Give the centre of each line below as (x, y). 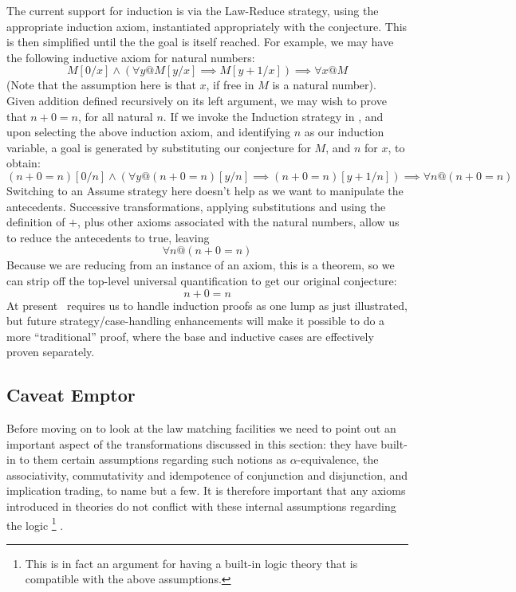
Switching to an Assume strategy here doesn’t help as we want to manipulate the (205, 190)
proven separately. (51, 352)
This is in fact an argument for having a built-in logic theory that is (191, 563)
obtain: (24, 163)
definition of (36, 222)
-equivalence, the (338, 459)
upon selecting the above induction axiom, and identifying (148, 132)
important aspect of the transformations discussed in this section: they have (192, 443)
